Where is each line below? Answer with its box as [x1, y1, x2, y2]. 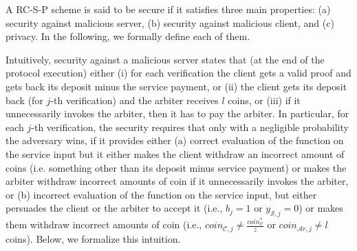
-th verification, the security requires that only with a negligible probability [31, 119, 349, 134]
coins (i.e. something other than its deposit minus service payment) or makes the [6, 160, 347, 174]
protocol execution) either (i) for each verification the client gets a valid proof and [6, 66, 351, 80]
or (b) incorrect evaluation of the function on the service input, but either [6, 187, 317, 201]
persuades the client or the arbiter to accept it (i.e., [6, 201, 223, 215]
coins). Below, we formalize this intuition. [6, 231, 181, 245]
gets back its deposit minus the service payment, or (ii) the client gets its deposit [6, 79, 347, 93]
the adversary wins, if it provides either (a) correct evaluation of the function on [6, 133, 344, 148]
